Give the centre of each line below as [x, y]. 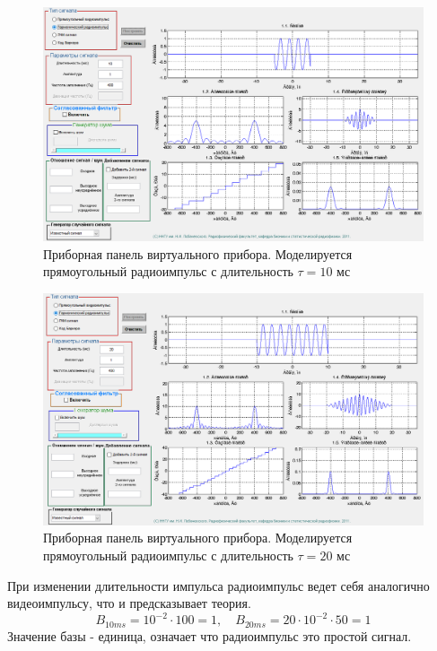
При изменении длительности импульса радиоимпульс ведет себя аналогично [218, 585]
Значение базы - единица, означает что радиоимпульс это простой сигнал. [210, 635]
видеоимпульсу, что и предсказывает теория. [129, 603]
